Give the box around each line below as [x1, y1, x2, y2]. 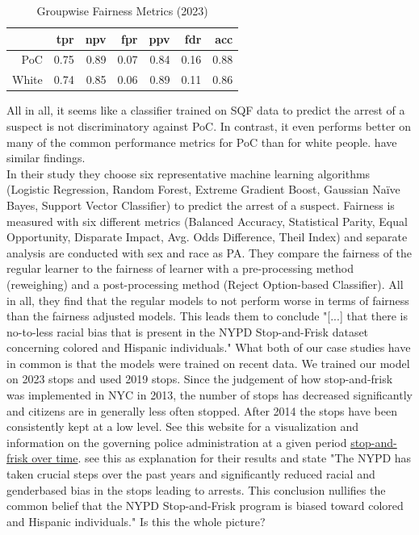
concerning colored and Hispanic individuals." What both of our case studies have [6, 339, 411, 356]
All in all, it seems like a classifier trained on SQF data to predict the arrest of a [6, 102, 405, 119]
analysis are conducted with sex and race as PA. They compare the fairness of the [6, 244, 413, 261]
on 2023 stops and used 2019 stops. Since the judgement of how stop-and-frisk [6, 370, 393, 387]
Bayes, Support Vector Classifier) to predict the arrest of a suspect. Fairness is [6, 196, 395, 213]
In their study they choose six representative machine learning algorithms [6, 165, 371, 182]
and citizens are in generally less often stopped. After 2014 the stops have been [6, 402, 397, 419]
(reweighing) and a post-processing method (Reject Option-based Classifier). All [6, 275, 404, 292]
